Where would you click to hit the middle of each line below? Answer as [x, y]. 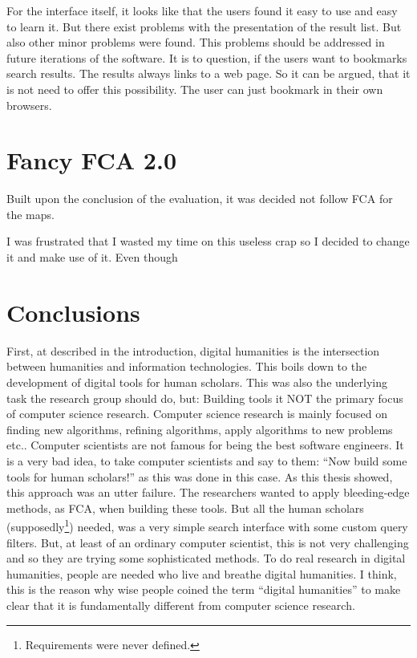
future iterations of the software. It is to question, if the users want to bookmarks [207, 57]
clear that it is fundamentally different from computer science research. [181, 605]
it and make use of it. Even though [92, 257]
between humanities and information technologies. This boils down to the [187, 366]
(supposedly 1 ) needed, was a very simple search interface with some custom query [207, 525]
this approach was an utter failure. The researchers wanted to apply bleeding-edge [208, 492]
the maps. [30, 214]
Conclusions [73, 312]
